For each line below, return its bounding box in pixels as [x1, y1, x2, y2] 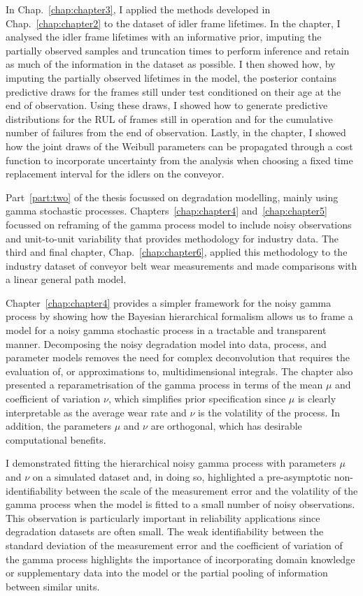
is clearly [297, 391, 336, 406]
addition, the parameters [6, 419, 112, 433]
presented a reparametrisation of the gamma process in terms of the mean [6, 377, 323, 392]
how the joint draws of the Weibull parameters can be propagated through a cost [6, 138, 353, 153]
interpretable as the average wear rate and [6, 405, 187, 419]
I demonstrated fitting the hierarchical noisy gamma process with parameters [6, 456, 336, 470]
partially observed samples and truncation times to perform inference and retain [6, 43, 350, 57]
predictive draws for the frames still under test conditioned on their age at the [6, 84, 341, 99]
